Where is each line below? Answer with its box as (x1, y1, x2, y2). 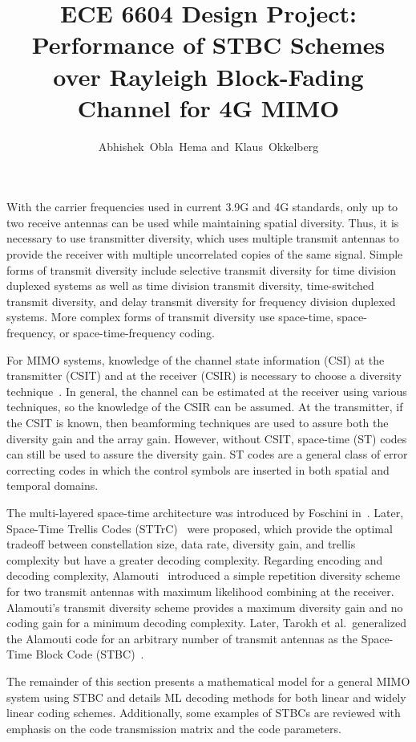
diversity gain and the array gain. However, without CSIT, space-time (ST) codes (6, 430, 407, 446)
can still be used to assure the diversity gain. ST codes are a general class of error (6, 446, 408, 463)
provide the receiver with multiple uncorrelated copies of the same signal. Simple (6, 246, 403, 263)
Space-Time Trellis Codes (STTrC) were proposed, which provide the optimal (6, 520, 393, 536)
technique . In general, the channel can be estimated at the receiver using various (6, 382, 407, 399)
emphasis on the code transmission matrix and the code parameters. (6, 720, 341, 736)
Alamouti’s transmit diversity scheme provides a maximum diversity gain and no (6, 598, 403, 615)
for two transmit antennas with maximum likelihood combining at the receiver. (6, 582, 394, 599)
